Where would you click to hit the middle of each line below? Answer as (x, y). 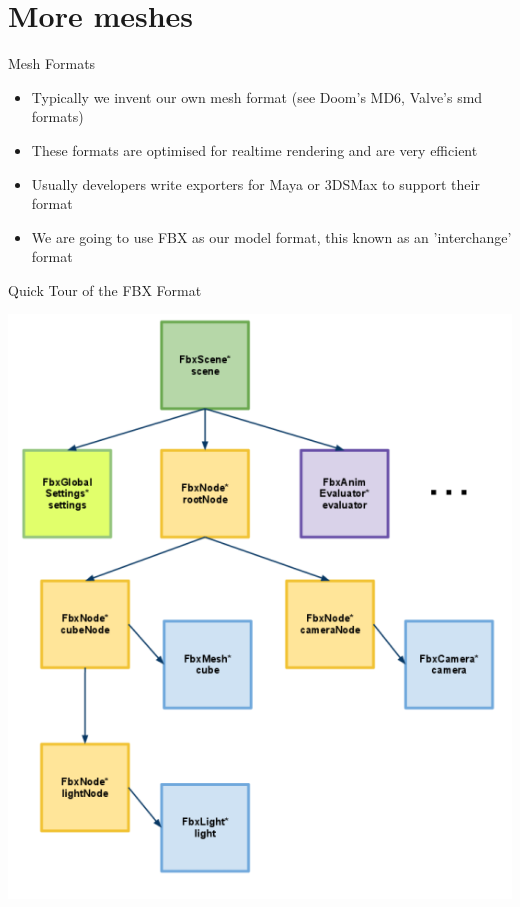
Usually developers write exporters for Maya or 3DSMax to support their (255, 183)
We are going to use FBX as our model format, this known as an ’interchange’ (271, 236)
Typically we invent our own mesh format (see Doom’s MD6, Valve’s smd (257, 96)
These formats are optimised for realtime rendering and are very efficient (254, 149)
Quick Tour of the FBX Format (105, 289)
